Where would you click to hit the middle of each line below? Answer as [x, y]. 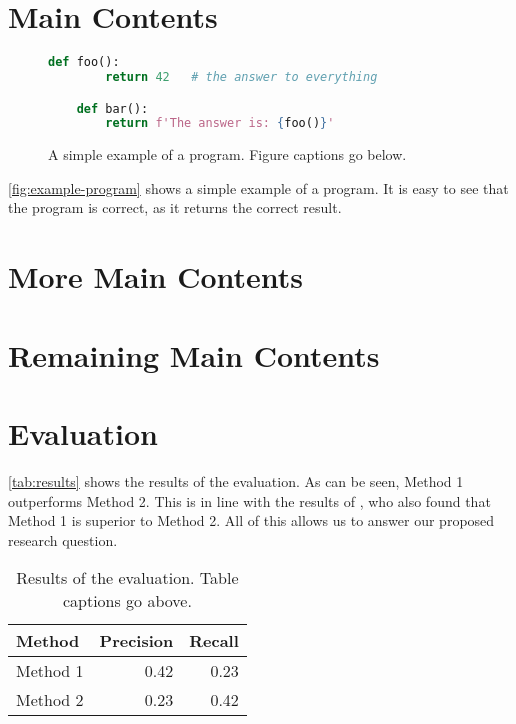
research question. [63, 539]
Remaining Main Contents [194, 354]
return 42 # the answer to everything [241, 77]
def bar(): [112, 108]
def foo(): [84, 62]
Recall [214, 641]
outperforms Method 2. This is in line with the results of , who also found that [249, 500]
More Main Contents [156, 276]
